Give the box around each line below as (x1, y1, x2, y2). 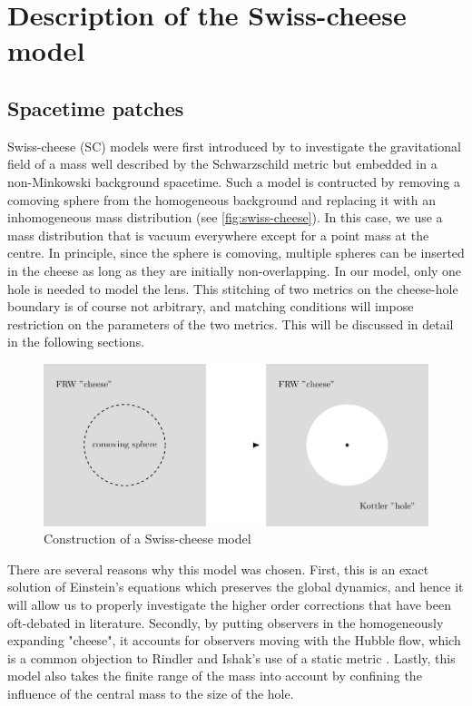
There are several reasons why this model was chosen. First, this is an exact (7, 559, 429, 578)
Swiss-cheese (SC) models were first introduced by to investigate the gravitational (7, 136, 461, 155)
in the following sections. (7, 332, 145, 351)
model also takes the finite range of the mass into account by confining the (7, 666, 422, 685)
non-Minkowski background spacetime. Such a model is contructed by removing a (7, 172, 460, 191)
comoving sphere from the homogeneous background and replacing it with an (7, 190, 437, 209)
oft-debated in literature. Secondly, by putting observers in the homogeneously (7, 613, 444, 632)
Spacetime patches (7, 93, 184, 122)
